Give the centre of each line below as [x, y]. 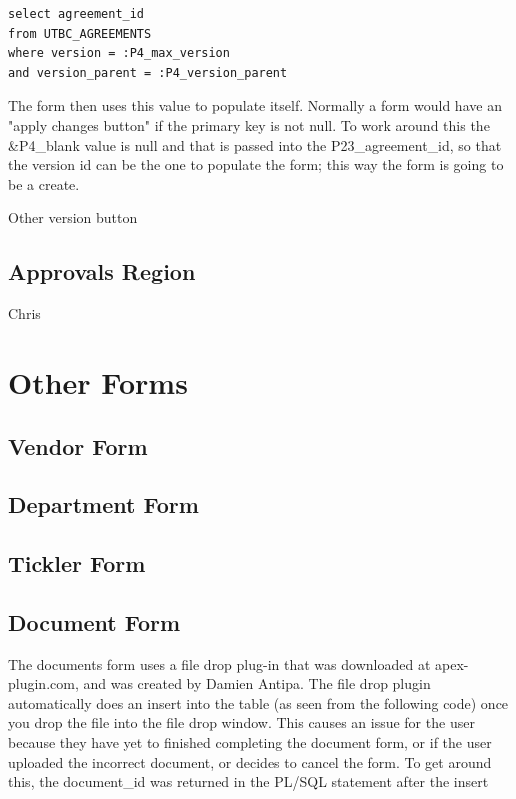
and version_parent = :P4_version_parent [148, 72]
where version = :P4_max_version [119, 53]
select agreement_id [76, 14]
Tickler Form [77, 563]
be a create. [44, 183]
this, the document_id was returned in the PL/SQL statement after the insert [248, 781]
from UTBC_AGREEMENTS [80, 33]
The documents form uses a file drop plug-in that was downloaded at [219, 663]
